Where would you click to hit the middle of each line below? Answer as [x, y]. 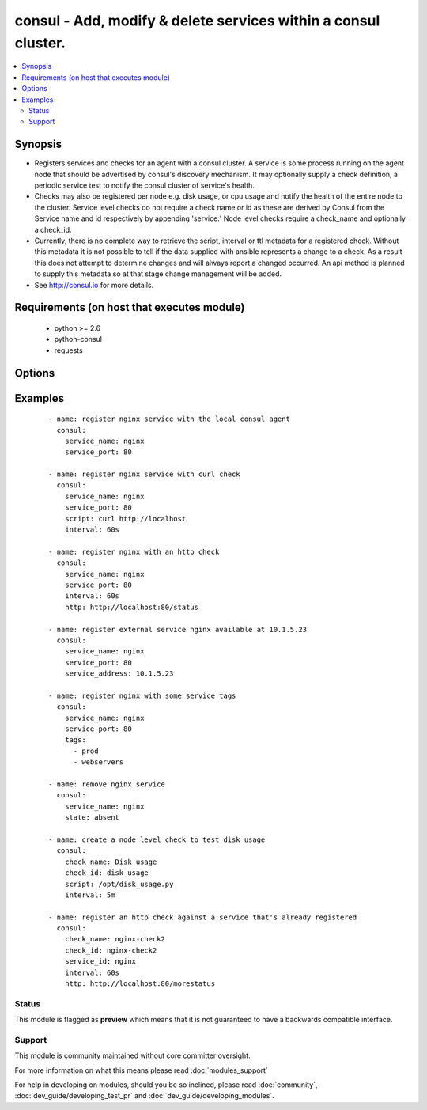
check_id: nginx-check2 [111, 950]
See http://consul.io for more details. [94, 285]
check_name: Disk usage [111, 862]
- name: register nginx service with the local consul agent [169, 419]
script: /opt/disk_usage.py [119, 884]
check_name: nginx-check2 [115, 939]
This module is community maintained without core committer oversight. [132, 1055]
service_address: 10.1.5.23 [119, 674]
